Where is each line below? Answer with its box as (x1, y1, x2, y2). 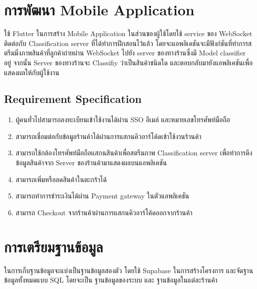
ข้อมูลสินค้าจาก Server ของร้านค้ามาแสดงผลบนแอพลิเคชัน (15, 157, 167, 168)
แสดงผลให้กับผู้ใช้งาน (4, 67, 59, 77)
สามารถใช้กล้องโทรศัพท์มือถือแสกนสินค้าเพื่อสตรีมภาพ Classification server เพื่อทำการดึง (15, 147, 253, 158)
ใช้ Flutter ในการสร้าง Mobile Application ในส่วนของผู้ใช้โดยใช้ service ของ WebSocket (4, 28, 253, 39)
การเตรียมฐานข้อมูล (4, 236, 103, 256)
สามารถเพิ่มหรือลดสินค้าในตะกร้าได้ (15, 174, 107, 184)
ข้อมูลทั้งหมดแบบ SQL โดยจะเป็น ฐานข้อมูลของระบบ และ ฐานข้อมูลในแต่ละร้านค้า (4, 275, 218, 285)
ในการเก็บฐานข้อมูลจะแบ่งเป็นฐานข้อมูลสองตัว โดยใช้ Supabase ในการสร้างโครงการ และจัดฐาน (4, 265, 254, 275)
